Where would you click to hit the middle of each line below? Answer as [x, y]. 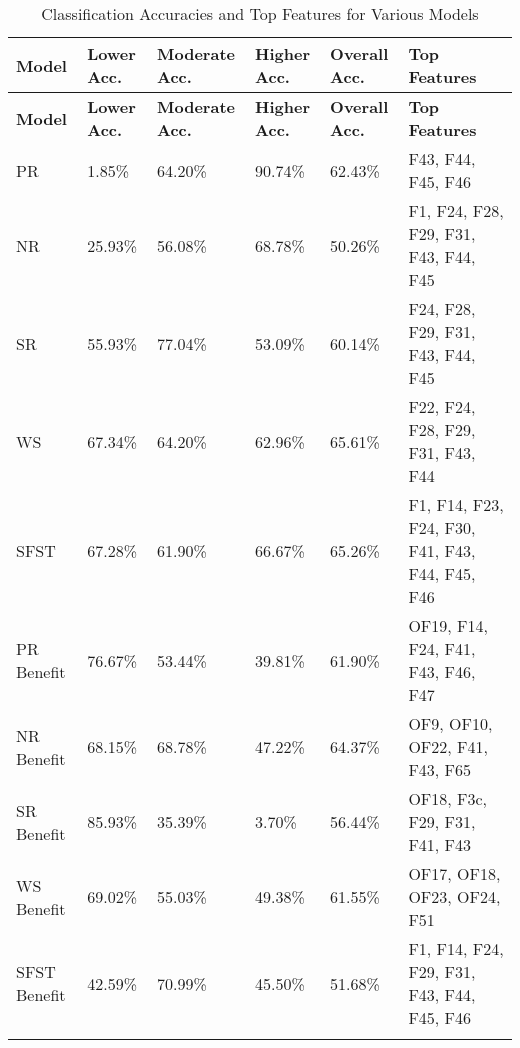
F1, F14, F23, [456, 504]
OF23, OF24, [454, 896]
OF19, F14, [448, 625]
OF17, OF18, [454, 873]
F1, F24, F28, [456, 210]
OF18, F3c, [448, 798]
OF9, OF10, [450, 723]
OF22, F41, [448, 746]
